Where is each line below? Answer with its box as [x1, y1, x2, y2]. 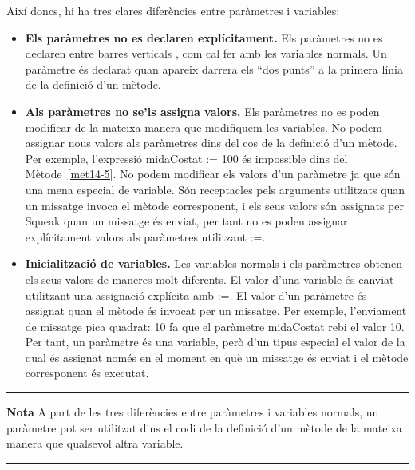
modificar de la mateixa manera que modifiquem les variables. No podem [25, 118, 382, 135]
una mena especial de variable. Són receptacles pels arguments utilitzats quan [25, 181, 405, 197]
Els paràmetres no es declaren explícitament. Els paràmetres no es [25, 29, 383, 46]
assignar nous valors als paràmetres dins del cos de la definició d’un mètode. [25, 134, 397, 151]
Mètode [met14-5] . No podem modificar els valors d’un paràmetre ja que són [25, 165, 401, 182]
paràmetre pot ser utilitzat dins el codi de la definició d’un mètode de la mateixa [6, 419, 402, 436]
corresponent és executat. [25, 364, 149, 381]
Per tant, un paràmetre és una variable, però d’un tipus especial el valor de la [25, 333, 405, 350]
